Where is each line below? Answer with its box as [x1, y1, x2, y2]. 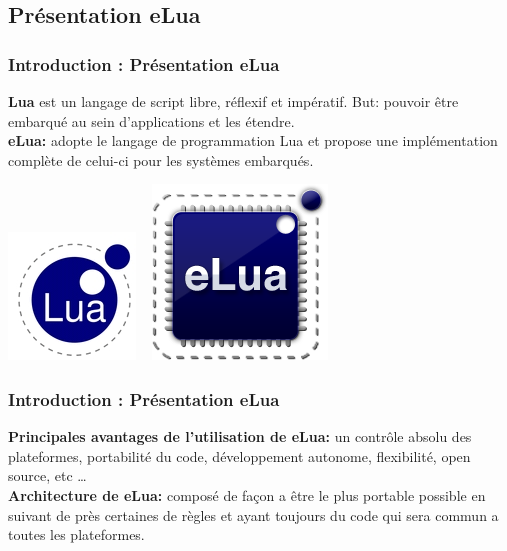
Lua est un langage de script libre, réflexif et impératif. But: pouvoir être [8, 91, 459, 111]
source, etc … [8, 465, 87, 486]
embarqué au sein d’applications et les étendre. [8, 110, 295, 131]
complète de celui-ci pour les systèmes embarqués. [8, 149, 314, 170]
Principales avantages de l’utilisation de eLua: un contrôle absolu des [8, 426, 472, 447]
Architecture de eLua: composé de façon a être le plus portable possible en [8, 484, 486, 505]
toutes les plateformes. [8, 524, 145, 545]
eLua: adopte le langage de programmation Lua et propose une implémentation [8, 130, 498, 151]
